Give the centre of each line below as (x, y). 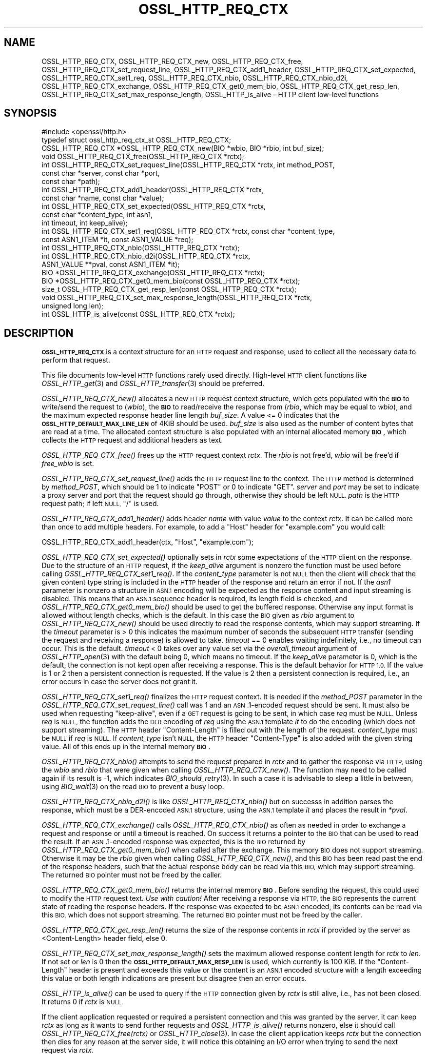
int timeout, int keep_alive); (85, 223)
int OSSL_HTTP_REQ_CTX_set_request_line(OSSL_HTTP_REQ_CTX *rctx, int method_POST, (188, 165)
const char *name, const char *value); (103, 198)
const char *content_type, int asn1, (97, 215)
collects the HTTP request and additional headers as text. (132, 440)
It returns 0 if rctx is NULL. (82, 1002)
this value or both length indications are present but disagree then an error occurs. (174, 978)
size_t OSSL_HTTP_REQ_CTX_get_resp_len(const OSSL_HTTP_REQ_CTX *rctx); (169, 289)
